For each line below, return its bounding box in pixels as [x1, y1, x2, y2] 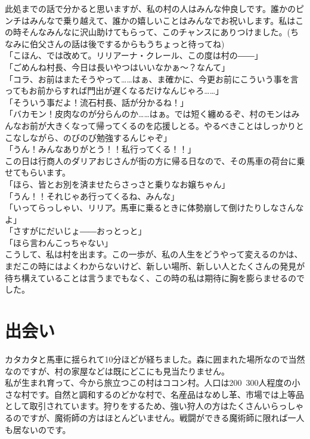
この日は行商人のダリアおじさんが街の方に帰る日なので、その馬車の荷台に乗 [5, 154, 305, 167]
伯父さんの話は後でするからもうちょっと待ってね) [29, 37, 225, 50]
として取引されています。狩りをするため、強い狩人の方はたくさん [5, 400, 262, 412]
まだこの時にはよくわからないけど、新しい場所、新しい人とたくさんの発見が [5, 260, 305, 272]
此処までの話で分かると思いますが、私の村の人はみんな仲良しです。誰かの [5, 2, 296, 14]
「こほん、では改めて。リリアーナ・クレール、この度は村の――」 [5, 49, 263, 62]
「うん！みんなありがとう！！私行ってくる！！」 [5, 143, 196, 155]
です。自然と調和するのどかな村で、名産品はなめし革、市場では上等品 [29, 388, 305, 400]
